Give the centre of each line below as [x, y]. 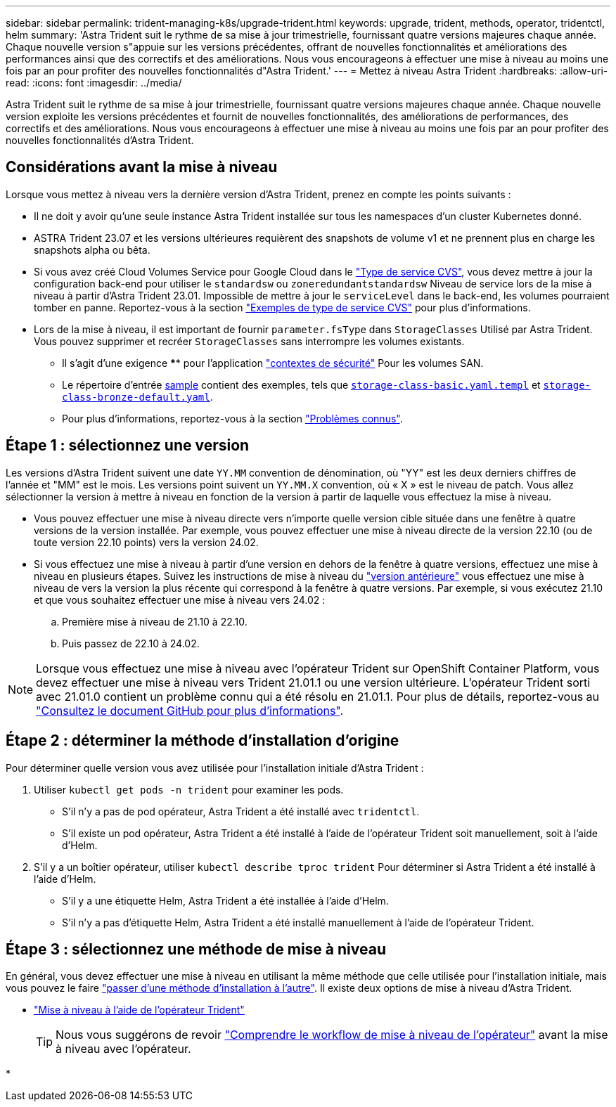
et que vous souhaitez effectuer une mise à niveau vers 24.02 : [180, 600]
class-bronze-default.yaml [136, 397]
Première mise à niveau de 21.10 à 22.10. [155, 621]
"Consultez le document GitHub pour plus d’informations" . [190, 710]
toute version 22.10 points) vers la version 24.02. [146, 542]
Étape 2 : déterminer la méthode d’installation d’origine [203, 741]
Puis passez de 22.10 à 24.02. [131, 643]
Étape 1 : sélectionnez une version [128, 446]
